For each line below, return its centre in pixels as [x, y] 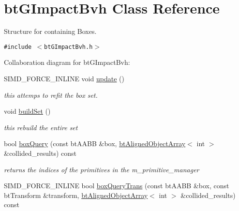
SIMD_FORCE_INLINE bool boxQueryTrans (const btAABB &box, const [117, 186]
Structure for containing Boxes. [50, 31]
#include [18, 47]
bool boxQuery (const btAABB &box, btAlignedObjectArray [95, 143]
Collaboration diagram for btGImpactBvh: [67, 62]
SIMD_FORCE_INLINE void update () [64, 78]
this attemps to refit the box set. [51, 95]
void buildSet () [27, 111]
